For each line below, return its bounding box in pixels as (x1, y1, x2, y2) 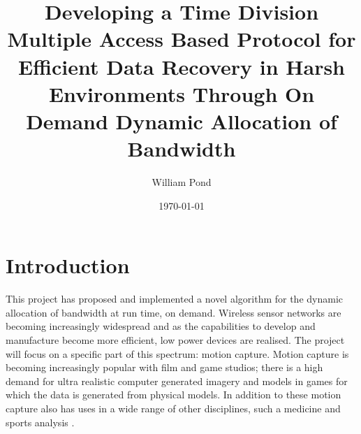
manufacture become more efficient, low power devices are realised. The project (6, 332, 345, 347)
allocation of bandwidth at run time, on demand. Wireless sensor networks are (6, 305, 341, 319)
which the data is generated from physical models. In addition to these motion (6, 387, 341, 402)
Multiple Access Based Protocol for (7, 24, 356, 53)
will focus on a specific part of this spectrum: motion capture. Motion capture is (6, 346, 349, 361)
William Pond (152, 175, 212, 189)
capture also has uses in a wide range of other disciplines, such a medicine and (6, 400, 341, 415)
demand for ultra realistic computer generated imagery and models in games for (6, 373, 348, 388)
